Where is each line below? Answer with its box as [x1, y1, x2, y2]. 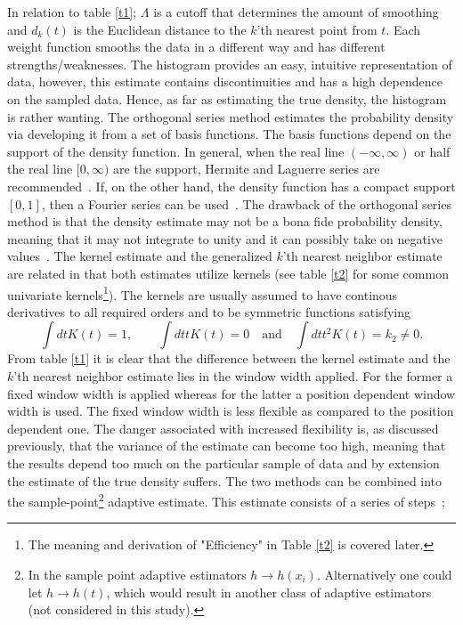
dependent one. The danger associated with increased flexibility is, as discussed [7, 418, 439, 437]
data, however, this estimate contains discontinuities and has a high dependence [7, 72, 443, 91]
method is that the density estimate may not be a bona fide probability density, [7, 212, 443, 231]
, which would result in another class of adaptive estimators [106, 582, 432, 601]
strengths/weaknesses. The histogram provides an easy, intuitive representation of [7, 54, 452, 73]
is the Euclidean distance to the [73, 20, 247, 38]
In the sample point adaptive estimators [28, 564, 247, 583]
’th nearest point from [256, 20, 378, 38]
